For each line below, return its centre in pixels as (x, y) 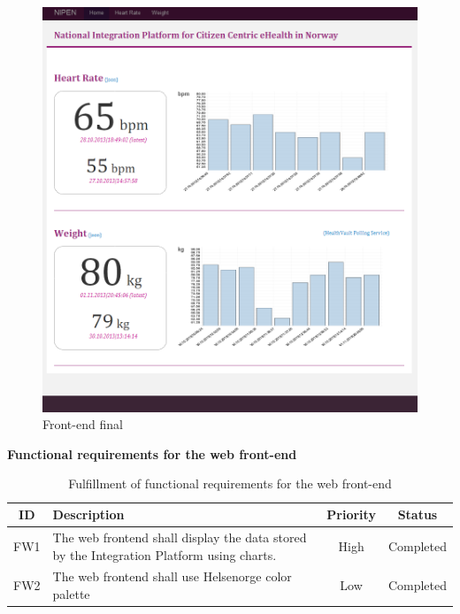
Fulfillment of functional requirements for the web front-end (230, 484)
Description (88, 514)
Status (418, 514)
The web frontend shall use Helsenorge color (172, 576)
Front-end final (83, 424)
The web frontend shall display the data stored (180, 537)
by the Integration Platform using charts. (165, 554)
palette (71, 593)
